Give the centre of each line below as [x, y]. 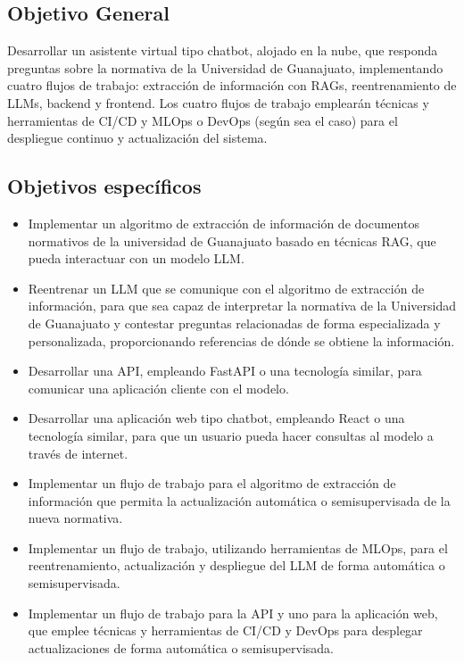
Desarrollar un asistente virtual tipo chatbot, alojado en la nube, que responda [223, 50]
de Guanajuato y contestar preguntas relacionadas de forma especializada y [234, 323]
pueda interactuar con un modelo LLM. [136, 258]
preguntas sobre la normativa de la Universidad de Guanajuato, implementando [225, 67]
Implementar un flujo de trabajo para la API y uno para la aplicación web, [233, 613]
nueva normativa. [75, 518]
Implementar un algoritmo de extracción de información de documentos [224, 223]
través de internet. [78, 453]
